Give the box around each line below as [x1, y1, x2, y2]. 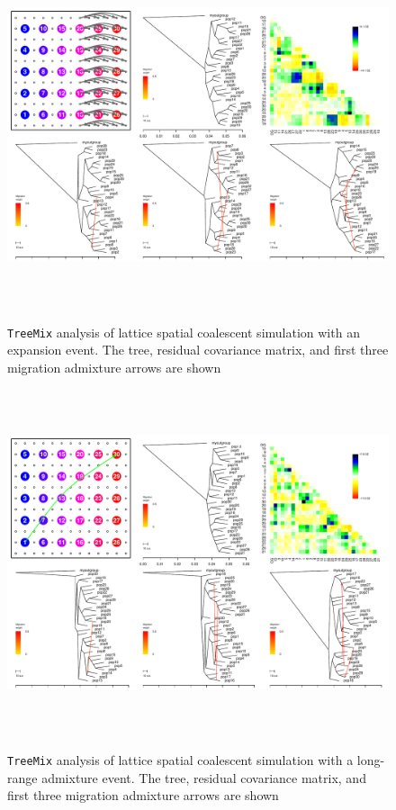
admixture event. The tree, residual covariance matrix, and [41, 768, 366, 787]
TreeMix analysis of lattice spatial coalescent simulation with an [7, 322, 360, 341]
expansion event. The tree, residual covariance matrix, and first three [7, 340, 389, 359]
